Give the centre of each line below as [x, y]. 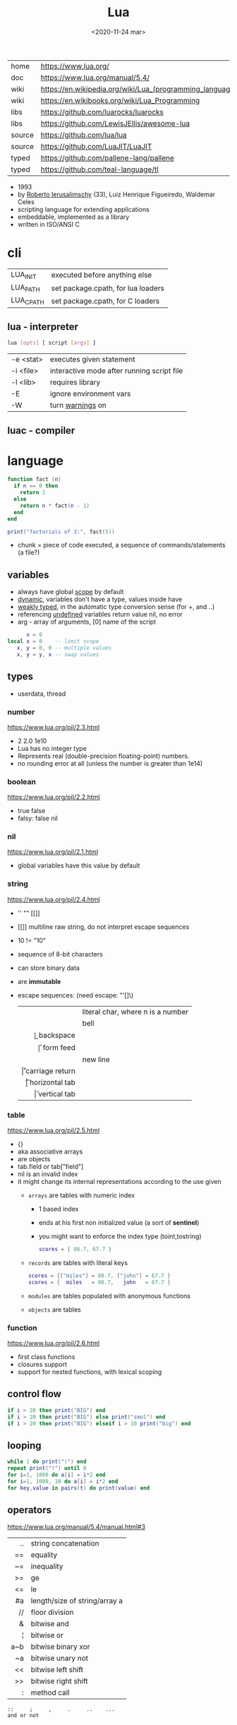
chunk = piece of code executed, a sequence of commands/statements [121, 545]
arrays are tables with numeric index [81, 1195]
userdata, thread [42, 694]
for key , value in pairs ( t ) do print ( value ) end [79, 1488]
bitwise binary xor [60, 1647]
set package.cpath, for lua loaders [108, 288]
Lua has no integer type [52, 748]
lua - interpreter [43, 327]
